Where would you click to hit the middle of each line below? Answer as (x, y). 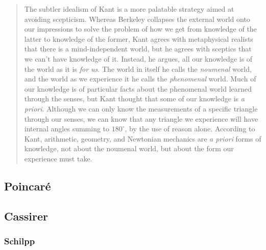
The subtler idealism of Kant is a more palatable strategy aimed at (129, 9)
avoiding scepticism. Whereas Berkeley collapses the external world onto (137, 19)
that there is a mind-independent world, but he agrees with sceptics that (138, 49)
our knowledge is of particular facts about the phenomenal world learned (138, 88)
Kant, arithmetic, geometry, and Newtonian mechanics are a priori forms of (143, 138)
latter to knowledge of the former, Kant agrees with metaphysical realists (139, 38)
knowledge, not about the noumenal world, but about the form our (129, 148)
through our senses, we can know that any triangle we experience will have (141, 118)
